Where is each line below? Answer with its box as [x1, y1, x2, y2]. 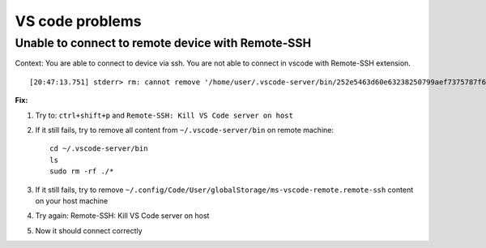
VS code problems [15, 12, 142, 30]
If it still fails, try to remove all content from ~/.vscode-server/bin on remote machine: [35, 125, 334, 135]
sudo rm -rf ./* [49, 167, 114, 176]
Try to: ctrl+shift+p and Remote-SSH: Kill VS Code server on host [35, 110, 293, 120]
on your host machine [35, 195, 109, 206]
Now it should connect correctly [35, 225, 143, 235]
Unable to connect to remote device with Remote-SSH [15, 36, 312, 50]
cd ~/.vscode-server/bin [49, 144, 148, 153]
